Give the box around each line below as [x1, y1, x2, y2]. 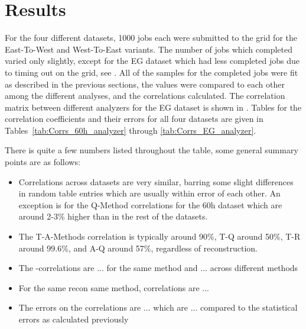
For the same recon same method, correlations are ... [18, 281, 209, 293]
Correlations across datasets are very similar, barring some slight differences [18, 175, 294, 188]
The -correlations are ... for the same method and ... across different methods [18, 262, 298, 274]
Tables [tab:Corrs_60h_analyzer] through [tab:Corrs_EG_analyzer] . [5, 124, 256, 136]
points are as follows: [5, 156, 80, 168]
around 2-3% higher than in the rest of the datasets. [18, 210, 208, 222]
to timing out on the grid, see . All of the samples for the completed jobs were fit [5, 66, 298, 78]
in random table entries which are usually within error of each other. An [18, 187, 281, 199]
